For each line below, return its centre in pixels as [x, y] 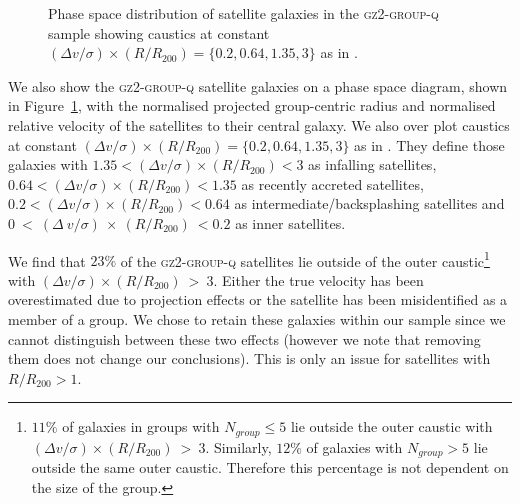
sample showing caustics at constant [159, 32]
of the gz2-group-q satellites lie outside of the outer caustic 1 [305, 259]
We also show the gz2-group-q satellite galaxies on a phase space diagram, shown [258, 85]
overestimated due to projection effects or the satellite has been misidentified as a [258, 299]
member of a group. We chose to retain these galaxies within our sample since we [257, 318]
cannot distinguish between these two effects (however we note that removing [244, 338]
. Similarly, [238, 446]
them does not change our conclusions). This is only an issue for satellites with [249, 358]
